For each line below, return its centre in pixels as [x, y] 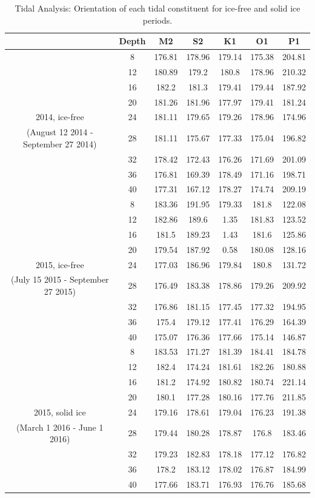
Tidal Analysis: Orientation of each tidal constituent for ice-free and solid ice [157, 8]
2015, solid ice [60, 412]
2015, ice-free [60, 264]
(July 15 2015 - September [60, 279]
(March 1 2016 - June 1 [60, 427]
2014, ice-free [60, 117]
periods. [157, 20]
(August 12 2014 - [60, 132]
